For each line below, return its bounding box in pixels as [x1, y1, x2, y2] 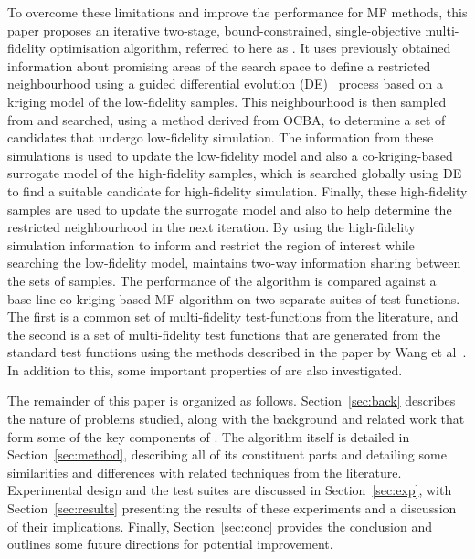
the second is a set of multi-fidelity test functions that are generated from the [7, 324, 441, 343]
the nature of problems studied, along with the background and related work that [7, 409, 465, 428]
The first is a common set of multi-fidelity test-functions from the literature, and [7, 307, 459, 326]
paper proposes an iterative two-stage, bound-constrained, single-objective [7, 20, 421, 39]
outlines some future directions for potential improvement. [7, 534, 333, 554]
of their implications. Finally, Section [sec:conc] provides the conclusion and [7, 516, 432, 535]
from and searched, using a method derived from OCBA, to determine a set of [7, 110, 446, 129]
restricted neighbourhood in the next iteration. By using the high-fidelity [7, 217, 416, 237]
